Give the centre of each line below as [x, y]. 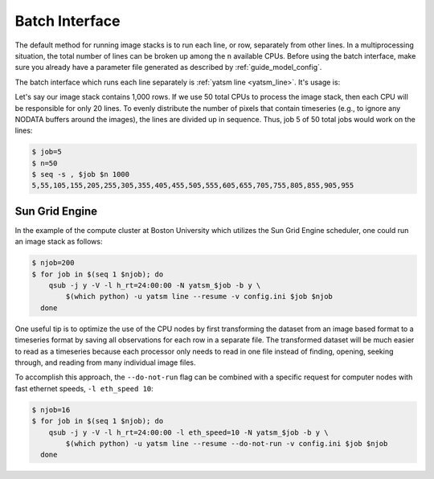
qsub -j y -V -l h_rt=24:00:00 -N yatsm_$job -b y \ [155, 286]
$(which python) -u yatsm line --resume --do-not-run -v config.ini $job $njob [227, 443]
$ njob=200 [53, 263]
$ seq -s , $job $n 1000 [81, 174]
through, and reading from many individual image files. [105, 362]
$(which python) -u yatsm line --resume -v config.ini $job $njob [199, 297]
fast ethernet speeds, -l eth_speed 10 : [84, 388]
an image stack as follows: [59, 242]
